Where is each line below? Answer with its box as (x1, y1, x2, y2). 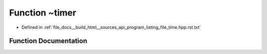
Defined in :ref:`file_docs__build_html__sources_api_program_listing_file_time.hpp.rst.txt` (21, 24, 201, 30)
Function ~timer (9, 7, 77, 18)
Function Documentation (9, 37, 88, 45)
